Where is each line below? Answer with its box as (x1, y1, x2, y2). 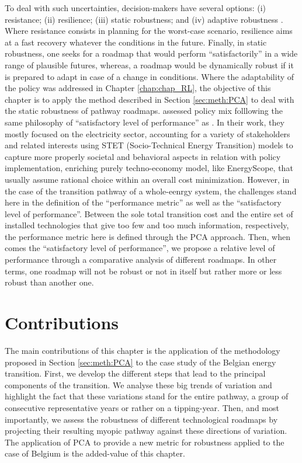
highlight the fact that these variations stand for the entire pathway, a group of (5, 390, 289, 402)
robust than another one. (5, 276, 94, 288)
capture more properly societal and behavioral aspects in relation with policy (5, 150, 281, 162)
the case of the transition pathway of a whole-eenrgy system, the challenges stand (5, 184, 297, 197)
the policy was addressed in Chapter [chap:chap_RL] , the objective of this (5, 82, 271, 94)
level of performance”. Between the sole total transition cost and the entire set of (5, 207, 293, 220)
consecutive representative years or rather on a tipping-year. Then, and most (5, 401, 279, 413)
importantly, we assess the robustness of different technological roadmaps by (5, 413, 278, 425)
